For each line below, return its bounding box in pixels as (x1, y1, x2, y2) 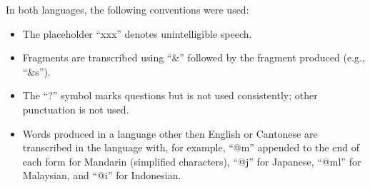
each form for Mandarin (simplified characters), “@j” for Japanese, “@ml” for (22, 153, 361, 168)
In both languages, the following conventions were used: (6, 2, 249, 16)
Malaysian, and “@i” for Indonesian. (22, 168, 181, 183)
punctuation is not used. (22, 101, 129, 116)
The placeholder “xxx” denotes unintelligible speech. (22, 26, 252, 41)
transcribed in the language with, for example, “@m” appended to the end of (22, 140, 359, 155)
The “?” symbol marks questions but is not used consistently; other (22, 88, 318, 103)
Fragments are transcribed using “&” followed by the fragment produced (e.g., (22, 50, 365, 65)
